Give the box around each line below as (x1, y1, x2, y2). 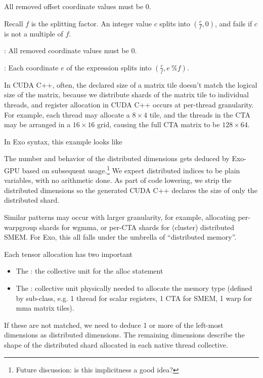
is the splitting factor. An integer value (31, 18, 152, 28)
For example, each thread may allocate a (4, 109, 130, 120)
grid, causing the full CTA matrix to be (97, 119, 220, 130)
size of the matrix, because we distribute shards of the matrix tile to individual (4, 89, 249, 100)
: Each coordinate (4, 62, 59, 72)
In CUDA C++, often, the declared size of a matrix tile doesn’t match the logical (4, 79, 257, 90)
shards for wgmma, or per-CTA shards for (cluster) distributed (39, 221, 235, 232)
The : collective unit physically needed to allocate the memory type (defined (16, 282, 252, 293)
